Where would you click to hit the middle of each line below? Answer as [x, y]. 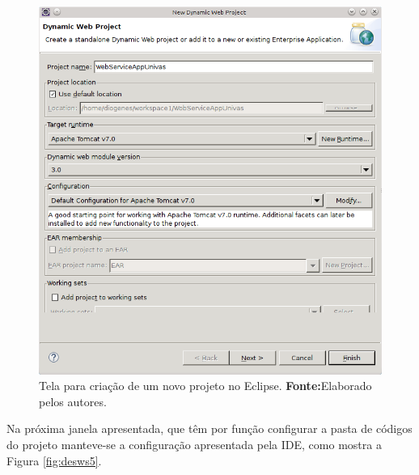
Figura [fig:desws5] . [54, 460]
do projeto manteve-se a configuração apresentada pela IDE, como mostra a [194, 445]
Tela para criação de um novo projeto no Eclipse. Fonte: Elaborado [205, 386]
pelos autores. [73, 401]
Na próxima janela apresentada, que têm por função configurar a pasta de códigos [209, 428]
